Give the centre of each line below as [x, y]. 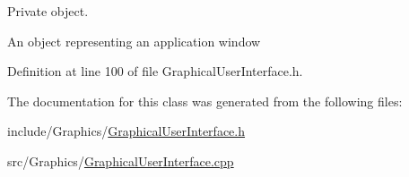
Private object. [48, 11]
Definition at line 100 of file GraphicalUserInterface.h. [155, 71]
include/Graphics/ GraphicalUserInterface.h [126, 131]
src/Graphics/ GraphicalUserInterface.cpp [121, 160]
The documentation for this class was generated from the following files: [205, 101]
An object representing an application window [134, 41]
